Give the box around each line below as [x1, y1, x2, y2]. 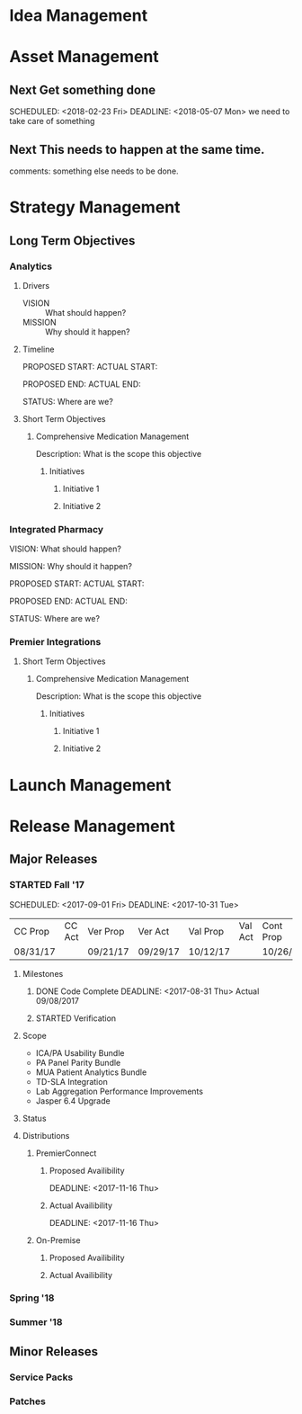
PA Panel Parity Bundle [35, 1057, 121, 1068]
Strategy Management [9, 197, 182, 218]
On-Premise [35, 1234, 81, 1246]
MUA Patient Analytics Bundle [35, 1067, 147, 1078]
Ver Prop [87, 925, 125, 937]
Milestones [22, 968, 64, 979]
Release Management [9, 816, 175, 837]
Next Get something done [9, 82, 156, 97]
